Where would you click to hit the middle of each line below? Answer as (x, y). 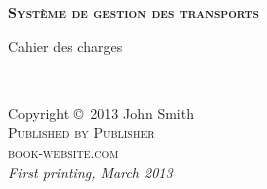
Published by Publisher (81, 132)
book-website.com (63, 151)
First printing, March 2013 (90, 171)
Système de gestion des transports (133, 12)
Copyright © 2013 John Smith (101, 112)
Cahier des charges (65, 45)
